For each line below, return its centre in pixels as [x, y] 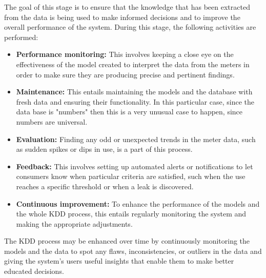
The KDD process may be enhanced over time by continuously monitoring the [127, 241]
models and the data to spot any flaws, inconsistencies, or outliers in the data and [133, 251]
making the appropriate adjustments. [74, 223]
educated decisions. [34, 271]
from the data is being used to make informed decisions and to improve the [122, 17]
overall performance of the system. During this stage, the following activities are [130, 27]
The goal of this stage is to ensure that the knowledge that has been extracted [127, 7]
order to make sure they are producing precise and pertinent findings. [125, 74]
